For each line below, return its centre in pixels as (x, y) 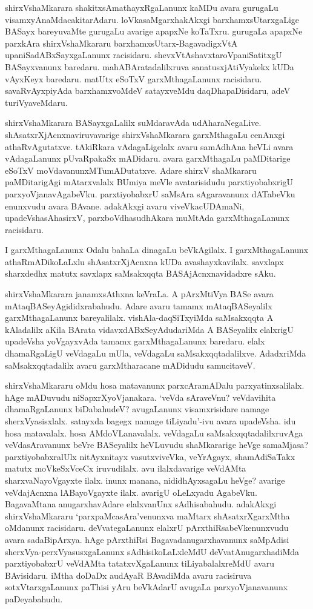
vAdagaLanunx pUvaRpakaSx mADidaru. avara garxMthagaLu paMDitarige (148, 158)
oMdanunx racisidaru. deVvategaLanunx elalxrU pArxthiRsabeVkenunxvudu (147, 528)
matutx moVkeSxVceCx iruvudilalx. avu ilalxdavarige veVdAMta (126, 468)
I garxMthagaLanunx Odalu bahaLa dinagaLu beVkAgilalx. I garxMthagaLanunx (157, 250)
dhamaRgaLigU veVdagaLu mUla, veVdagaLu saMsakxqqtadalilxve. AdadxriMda (156, 353)
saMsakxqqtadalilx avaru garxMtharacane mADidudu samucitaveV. (130, 365)
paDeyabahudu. (34, 598)
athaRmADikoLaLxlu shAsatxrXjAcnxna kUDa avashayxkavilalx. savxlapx (144, 261)
